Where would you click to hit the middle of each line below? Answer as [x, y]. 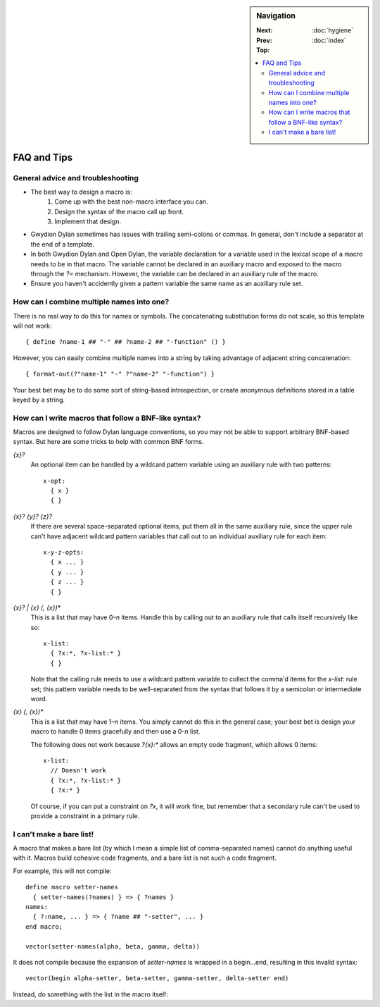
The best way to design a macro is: [82, 192]
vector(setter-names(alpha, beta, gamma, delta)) [113, 946]
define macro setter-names [72, 887]
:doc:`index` [329, 40]
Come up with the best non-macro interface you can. [132, 202]
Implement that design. [88, 221]
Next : [265, 30]
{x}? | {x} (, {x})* [37, 607]
